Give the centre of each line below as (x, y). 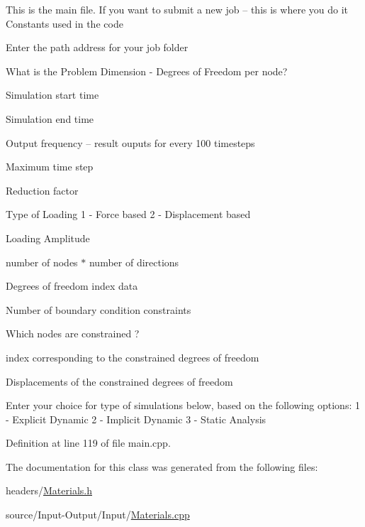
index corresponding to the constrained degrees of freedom (133, 357)
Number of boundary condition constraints (99, 309)
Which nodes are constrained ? (73, 333)
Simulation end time (50, 118)
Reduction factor (42, 190)
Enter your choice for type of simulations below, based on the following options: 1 (183, 405)
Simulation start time (52, 95)
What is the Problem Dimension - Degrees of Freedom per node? (147, 71)
